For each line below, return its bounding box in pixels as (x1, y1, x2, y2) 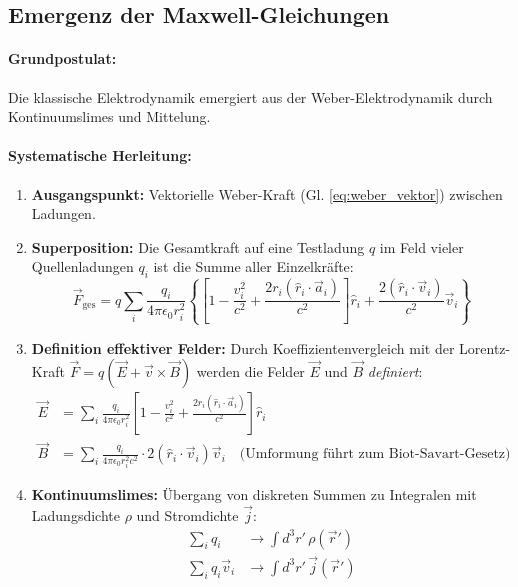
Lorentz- (459, 337, 511, 358)
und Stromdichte (136, 505, 239, 526)
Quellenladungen (31, 256, 134, 277)
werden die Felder (196, 361, 305, 382)
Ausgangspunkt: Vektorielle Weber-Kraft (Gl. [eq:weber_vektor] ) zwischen (31, 183, 503, 204)
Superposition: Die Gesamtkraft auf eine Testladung (31, 236, 365, 257)
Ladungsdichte (31, 505, 120, 526)
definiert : (367, 361, 423, 382)
